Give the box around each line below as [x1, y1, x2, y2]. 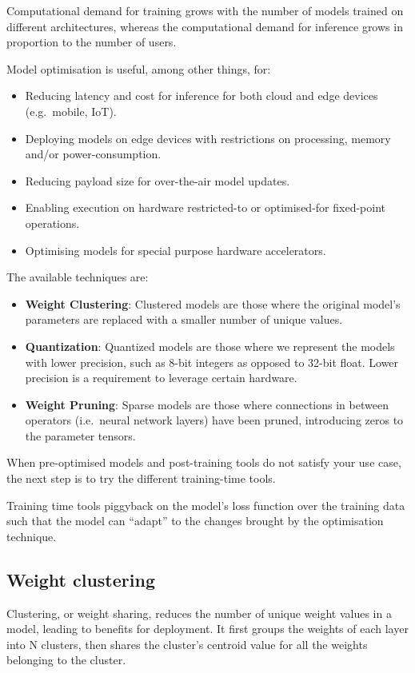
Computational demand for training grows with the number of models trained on [6, 2, 404, 18]
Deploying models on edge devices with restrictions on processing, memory [25, 129, 391, 146]
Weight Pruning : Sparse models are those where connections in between [25, 396, 389, 412]
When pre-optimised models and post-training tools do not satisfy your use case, [6, 454, 401, 471]
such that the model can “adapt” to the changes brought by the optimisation [6, 512, 384, 529]
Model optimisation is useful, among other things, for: [6, 60, 271, 77]
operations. [25, 214, 80, 231]
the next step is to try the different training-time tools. [6, 470, 276, 487]
